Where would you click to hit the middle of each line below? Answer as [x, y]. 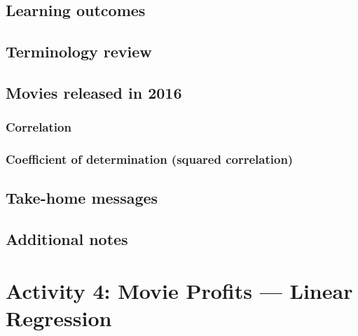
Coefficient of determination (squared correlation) [150, 159]
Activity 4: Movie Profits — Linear [179, 290]
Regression [59, 317]
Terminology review [79, 51]
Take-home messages [82, 198]
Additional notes [67, 239]
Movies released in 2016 [94, 92]
